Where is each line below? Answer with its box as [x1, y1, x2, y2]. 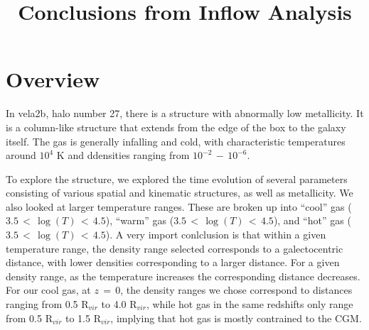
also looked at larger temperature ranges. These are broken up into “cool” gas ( [6, 199, 352, 214]
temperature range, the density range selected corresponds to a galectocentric [6, 241, 343, 255]
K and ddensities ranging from [56, 148, 190, 163]
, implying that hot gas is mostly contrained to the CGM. [110, 310, 362, 325]
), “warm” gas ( [105, 213, 174, 228]
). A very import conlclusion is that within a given [105, 227, 326, 242]
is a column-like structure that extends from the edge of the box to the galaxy [6, 119, 346, 134]
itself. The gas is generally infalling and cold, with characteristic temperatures [6, 133, 346, 148]
